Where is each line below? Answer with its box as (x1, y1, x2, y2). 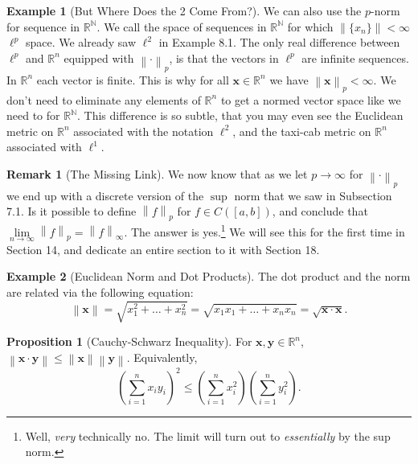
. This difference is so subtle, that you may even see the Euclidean (77, 107, 404, 124)
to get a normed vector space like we (220, 91, 401, 108)
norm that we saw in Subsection (234, 187, 392, 203)
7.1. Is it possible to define (6, 203, 137, 220)
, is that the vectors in (169, 49, 279, 66)
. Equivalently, (126, 348, 198, 365)
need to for (6, 107, 60, 124)
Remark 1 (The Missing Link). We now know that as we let (6, 166, 308, 182)
